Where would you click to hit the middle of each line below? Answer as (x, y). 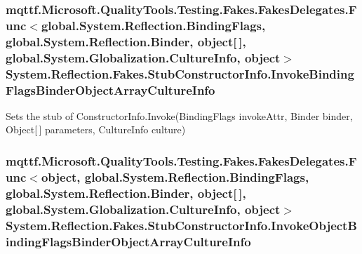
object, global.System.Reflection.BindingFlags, (175, 176)
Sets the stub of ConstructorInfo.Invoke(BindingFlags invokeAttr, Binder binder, (179, 115)
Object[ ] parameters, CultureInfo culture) (96, 129)
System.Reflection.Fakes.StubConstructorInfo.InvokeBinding (180, 73)
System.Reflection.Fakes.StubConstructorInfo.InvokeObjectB (181, 225)
